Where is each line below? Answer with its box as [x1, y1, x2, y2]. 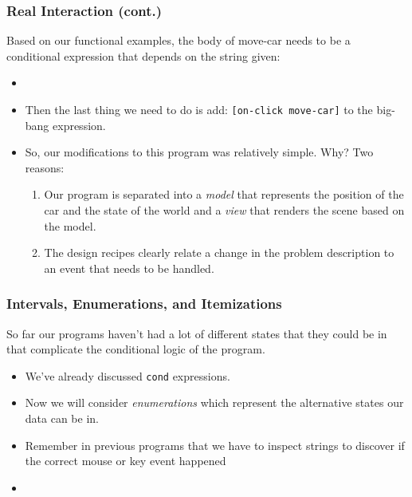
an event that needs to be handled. [44, 259, 214, 276]
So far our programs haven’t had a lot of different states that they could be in [6, 325, 387, 341]
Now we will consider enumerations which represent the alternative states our [25, 394, 404, 411]
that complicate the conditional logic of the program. [6, 341, 265, 357]
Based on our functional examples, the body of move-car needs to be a [6, 32, 351, 49]
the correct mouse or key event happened [25, 452, 226, 469]
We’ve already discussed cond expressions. [25, 367, 230, 384]
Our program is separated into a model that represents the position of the [44, 186, 404, 203]
